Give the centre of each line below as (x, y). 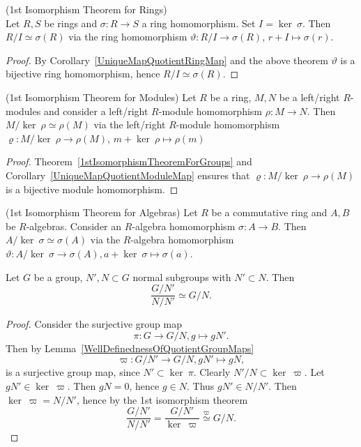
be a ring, (231, 97)
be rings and (71, 23)
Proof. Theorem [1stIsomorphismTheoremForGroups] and (129, 161)
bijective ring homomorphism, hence (83, 74)
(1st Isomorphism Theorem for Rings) (86, 9)
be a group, (58, 276)
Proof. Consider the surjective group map (94, 324)
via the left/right (130, 124)
